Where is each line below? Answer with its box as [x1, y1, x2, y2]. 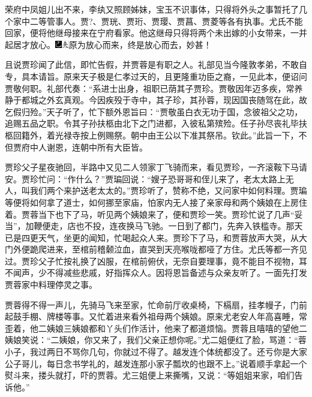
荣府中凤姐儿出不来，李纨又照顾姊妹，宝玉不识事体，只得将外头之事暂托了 [5, 3, 299, 15]
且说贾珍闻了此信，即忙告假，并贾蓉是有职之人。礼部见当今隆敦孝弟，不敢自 [5, 58, 307, 71]
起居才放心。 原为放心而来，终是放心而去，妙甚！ [5, 38, 212, 50]
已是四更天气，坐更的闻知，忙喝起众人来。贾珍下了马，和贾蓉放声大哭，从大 [5, 231, 307, 243]
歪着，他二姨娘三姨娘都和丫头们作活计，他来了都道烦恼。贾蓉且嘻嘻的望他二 [5, 321, 307, 334]
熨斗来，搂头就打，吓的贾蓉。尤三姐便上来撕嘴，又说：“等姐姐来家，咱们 [5, 369, 295, 381]
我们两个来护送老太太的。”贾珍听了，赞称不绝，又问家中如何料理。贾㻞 [29, 184, 307, 197]
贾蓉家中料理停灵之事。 [5, 278, 97, 291]
